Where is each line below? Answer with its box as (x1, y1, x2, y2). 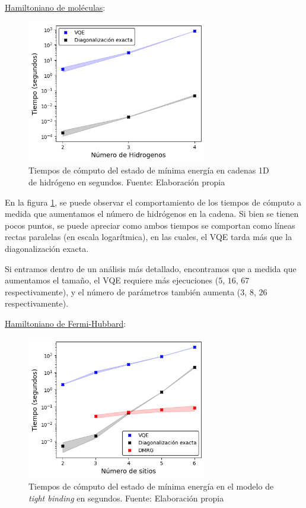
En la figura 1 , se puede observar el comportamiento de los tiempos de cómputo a (5, 195, 301, 208)
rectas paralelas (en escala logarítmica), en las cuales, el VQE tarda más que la (5, 231, 292, 243)
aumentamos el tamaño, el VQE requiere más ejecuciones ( (5, 274, 219, 286)
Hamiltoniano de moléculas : (5, 1, 106, 13)
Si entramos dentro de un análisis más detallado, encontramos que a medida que (5, 262, 297, 274)
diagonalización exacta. (5, 242, 89, 254)
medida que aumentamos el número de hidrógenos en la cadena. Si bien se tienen (5, 207, 299, 220)
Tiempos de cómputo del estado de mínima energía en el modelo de (28, 480, 274, 493)
